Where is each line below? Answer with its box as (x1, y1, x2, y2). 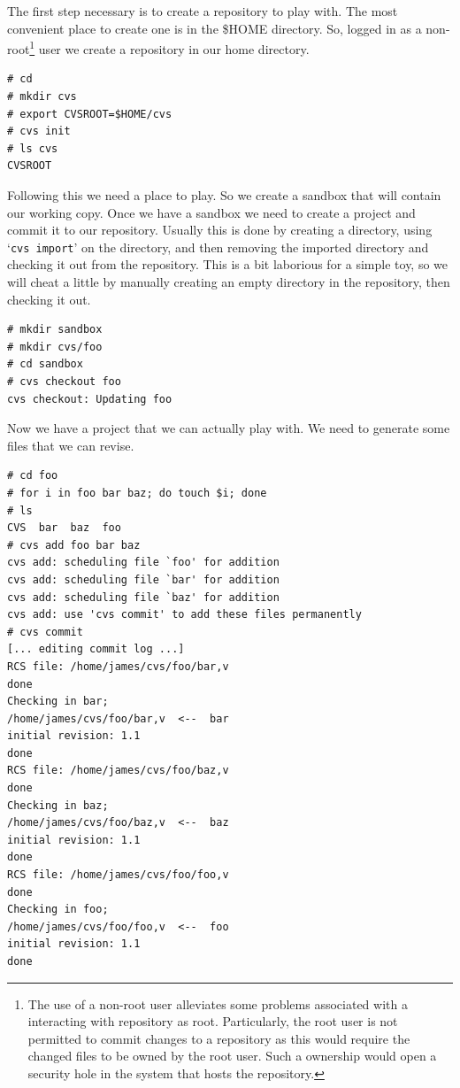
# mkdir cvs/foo (7, 340, 103, 353)
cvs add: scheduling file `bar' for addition (7, 573, 280, 586)
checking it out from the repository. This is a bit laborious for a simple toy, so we (7, 255, 448, 274)
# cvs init (7, 125, 71, 138)
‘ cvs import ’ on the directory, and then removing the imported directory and (7, 237, 429, 256)
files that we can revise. (7, 436, 134, 454)
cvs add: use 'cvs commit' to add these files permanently (7, 608, 362, 621)
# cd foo (7, 469, 58, 482)
